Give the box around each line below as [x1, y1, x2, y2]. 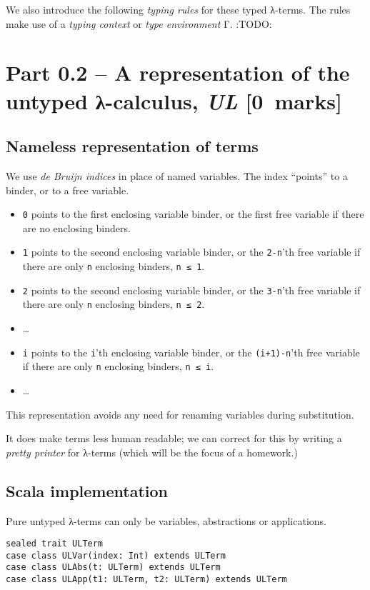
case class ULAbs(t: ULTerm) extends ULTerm [6, 562, 221, 573]
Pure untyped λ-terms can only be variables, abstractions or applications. [6, 513, 326, 528]
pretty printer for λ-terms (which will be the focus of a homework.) [6, 444, 298, 459]
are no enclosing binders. [22, 220, 131, 235]
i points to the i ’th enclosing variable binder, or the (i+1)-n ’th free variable [22, 344, 360, 359]
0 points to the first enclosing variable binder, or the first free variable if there [22, 206, 364, 221]
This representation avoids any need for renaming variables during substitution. [6, 406, 354, 421]
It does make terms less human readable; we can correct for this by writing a [6, 431, 342, 446]
